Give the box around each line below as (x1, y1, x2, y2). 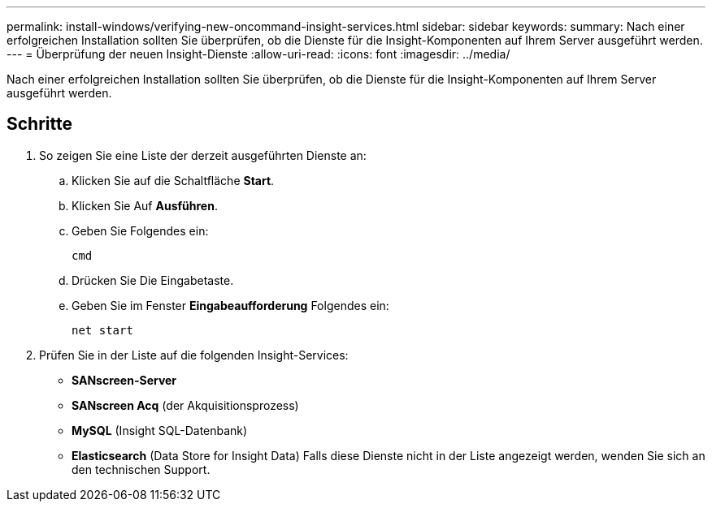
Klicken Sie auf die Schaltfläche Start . (72, 173, 275, 187)
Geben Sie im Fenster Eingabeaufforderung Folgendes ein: (72, 298, 389, 312)
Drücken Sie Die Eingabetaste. (72, 273, 234, 287)
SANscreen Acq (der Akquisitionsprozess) (72, 398, 299, 412)
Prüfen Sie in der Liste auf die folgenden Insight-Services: (39, 347, 349, 362)
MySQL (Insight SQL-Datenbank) (72, 423, 248, 437)
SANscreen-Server (72, 372, 177, 387)
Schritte (7, 114, 72, 135)
